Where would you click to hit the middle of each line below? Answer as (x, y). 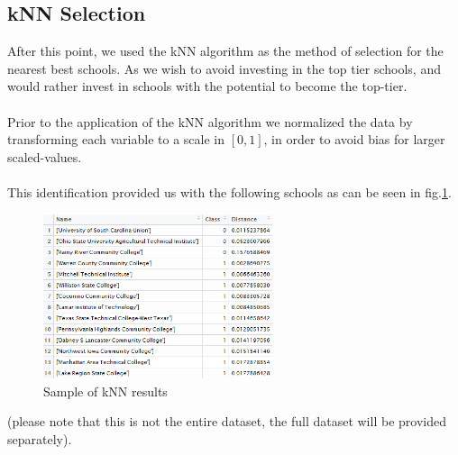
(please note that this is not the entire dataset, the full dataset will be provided (227, 421)
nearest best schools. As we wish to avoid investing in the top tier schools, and (224, 68)
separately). (40, 438)
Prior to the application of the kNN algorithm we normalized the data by (210, 121)
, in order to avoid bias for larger (354, 139)
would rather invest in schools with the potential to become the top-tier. (207, 86)
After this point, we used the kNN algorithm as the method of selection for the (225, 51)
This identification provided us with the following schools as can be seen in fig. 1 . (229, 191)
